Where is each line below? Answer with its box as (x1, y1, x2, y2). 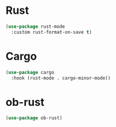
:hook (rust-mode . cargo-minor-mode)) (11, 75, 111, 81)
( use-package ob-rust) (5, 115, 63, 121)
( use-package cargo (5, 69, 55, 75)
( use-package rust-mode (5, 23, 66, 29)
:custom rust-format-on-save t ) (11, 29, 93, 35)
